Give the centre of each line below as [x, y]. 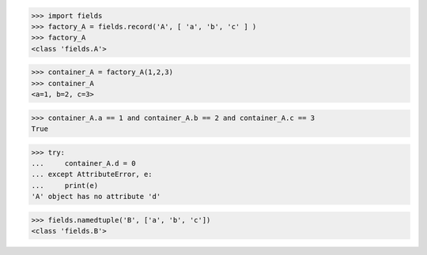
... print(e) [65, 185]
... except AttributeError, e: [92, 174]
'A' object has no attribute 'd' [96, 197]
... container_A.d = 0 [83, 163]
